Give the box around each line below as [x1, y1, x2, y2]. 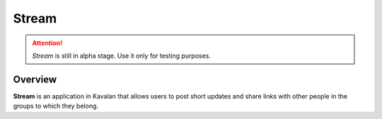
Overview [13, 73, 57, 85]
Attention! [32, 39, 63, 47]
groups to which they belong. [13, 102, 99, 111]
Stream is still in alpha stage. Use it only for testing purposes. [32, 51, 212, 60]
